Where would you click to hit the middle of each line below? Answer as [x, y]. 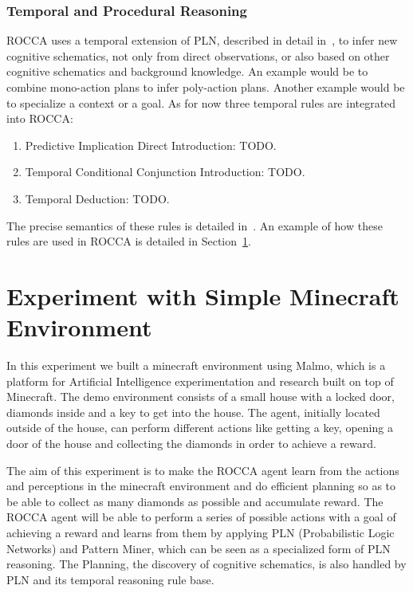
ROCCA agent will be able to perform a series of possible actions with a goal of [201, 517]
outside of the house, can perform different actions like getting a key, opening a [200, 428]
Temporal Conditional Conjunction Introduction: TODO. [165, 172]
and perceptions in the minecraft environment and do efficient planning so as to [201, 486]
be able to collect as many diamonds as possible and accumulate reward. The [195, 501]
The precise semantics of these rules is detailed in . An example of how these [195, 225]
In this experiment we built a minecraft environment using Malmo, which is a [196, 365]
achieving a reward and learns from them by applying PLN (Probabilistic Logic [201, 532]
